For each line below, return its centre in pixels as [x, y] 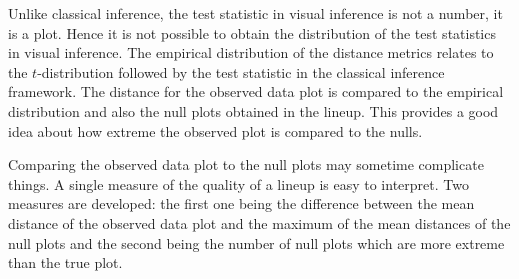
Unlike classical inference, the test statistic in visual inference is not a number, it [255, 13]
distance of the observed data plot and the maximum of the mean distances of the [259, 222]
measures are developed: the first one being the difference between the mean [241, 203]
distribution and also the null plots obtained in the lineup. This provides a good [253, 110]
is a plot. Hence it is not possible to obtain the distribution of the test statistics [252, 32]
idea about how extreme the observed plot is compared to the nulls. [215, 130]
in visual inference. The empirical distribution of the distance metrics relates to [251, 52]
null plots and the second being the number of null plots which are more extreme [256, 242]
